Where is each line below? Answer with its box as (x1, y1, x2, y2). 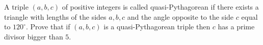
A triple (4, 2, 29, 12)
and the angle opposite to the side (127, 11, 234, 22)
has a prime (218, 21, 255, 32)
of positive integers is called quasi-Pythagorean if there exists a (62, 2, 259, 12)
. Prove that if (25, 21, 70, 32)
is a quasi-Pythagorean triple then (103, 21, 211, 32)
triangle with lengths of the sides (4, 11, 107, 22)
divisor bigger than (4, 31, 63, 41)
